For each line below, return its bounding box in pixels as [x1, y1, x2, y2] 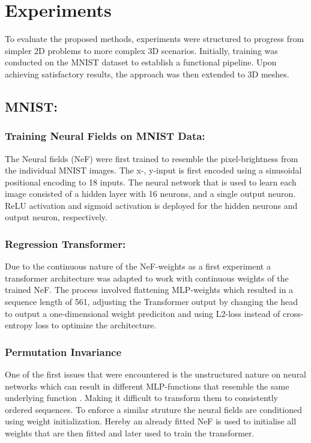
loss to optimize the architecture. [35, 319, 157, 331]
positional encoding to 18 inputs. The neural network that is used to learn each [5, 175, 297, 188]
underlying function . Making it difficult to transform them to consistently [5, 391, 279, 404]
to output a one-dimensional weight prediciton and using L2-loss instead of [5, 307, 280, 319]
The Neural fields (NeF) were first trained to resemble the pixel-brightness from [5, 152, 298, 164]
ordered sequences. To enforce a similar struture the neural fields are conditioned [5, 403, 302, 415]
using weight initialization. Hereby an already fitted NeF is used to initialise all [5, 415, 297, 427]
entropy [5, 319, 33, 331]
